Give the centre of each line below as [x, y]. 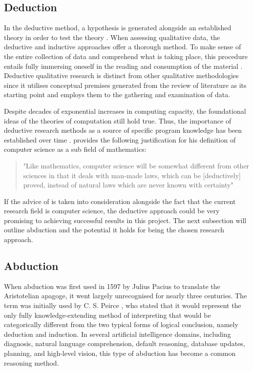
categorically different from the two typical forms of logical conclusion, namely [121, 324]
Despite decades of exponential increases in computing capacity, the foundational [125, 111]
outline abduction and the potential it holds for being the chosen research [114, 230]
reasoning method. [32, 362]
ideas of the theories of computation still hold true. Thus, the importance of [118, 120]
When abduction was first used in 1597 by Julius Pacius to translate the [112, 286]
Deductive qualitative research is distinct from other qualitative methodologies [121, 75]
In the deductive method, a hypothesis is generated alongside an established [118, 28]
